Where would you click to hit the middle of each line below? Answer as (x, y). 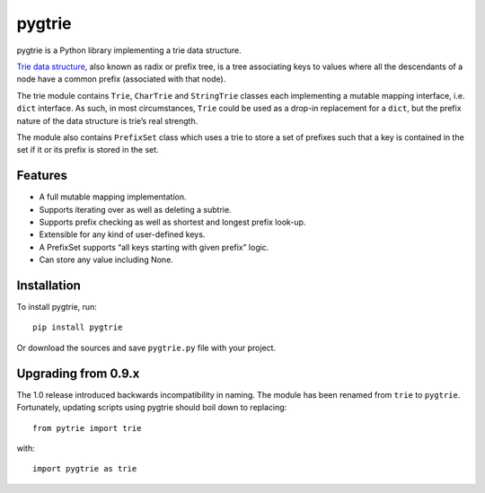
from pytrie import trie (87, 428)
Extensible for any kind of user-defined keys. (122, 234)
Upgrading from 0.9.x (78, 373)
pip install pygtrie (78, 327)
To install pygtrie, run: (57, 307)
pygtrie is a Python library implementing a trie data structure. (129, 50)
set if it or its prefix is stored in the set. (88, 150)
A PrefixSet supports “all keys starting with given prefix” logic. (154, 247)
